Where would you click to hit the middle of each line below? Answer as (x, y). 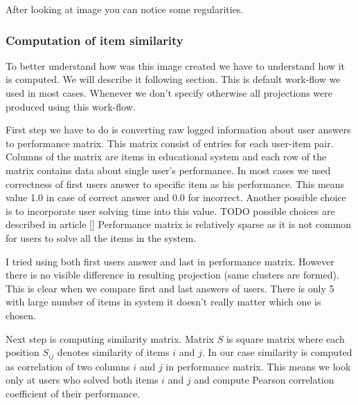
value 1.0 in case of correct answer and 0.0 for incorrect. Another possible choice (176, 197)
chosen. (21, 315)
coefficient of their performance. (73, 393)
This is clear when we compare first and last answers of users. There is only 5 (170, 288)
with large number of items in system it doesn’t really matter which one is (163, 302)
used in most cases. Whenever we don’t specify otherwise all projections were (169, 93)
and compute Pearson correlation (264, 380)
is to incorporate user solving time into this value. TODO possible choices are (170, 210)
